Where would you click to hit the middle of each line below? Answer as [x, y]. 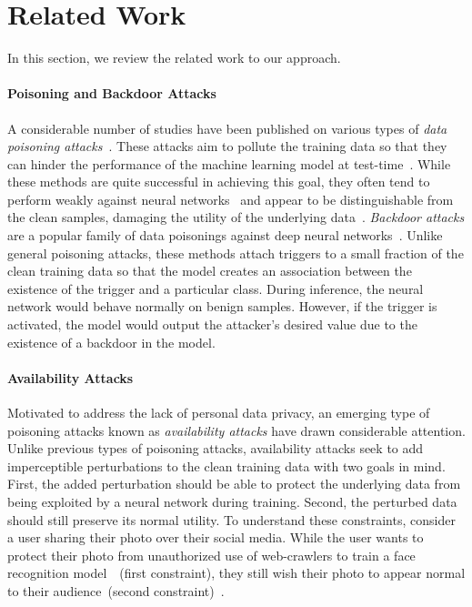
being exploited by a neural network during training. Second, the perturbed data [232, 501]
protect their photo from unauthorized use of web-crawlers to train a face [211, 555]
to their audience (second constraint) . [116, 590]
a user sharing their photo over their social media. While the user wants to [216, 537]
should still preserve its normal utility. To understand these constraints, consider [231, 519]
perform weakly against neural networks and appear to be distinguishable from [231, 199]
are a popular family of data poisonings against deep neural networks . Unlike [225, 235]
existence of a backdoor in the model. [111, 342]
